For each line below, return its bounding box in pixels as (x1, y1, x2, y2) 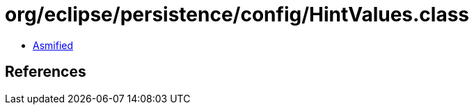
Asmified (33, 39, 74, 51)
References (5, 63, 86, 81)
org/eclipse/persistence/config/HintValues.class (5, 3, 470, 26)
